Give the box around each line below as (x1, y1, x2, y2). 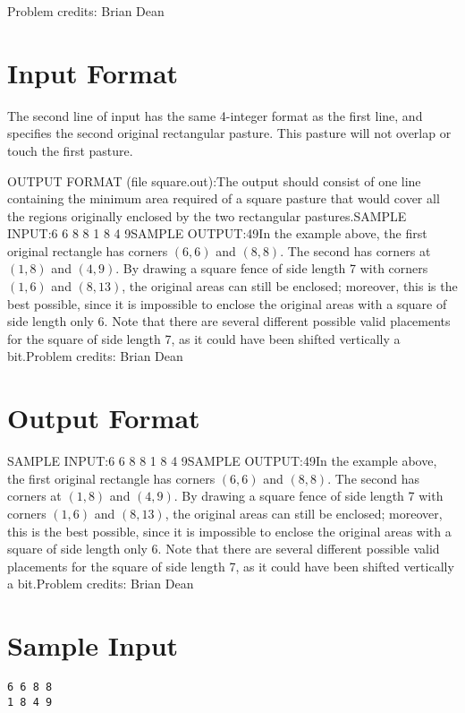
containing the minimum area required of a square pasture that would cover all (7, 189, 440, 208)
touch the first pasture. (7, 141, 133, 159)
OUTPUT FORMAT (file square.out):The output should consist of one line (7, 171, 421, 190)
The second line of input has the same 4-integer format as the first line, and (7, 106, 423, 125)
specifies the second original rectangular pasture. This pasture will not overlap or (7, 124, 452, 142)
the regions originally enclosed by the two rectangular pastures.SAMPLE (7, 206, 407, 225)
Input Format (7, 54, 179, 90)
